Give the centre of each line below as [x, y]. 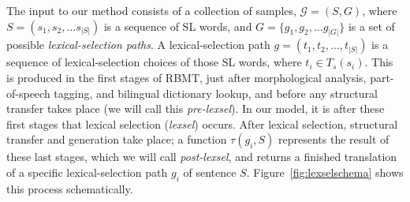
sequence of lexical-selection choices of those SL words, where [154, 62]
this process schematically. [70, 188]
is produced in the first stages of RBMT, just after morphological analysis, [186, 78]
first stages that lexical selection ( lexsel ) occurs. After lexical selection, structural [202, 123]
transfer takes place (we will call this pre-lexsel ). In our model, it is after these [196, 108]
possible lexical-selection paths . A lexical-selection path [138, 45]
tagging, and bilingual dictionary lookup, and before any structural [216, 93]
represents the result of [334, 139]
